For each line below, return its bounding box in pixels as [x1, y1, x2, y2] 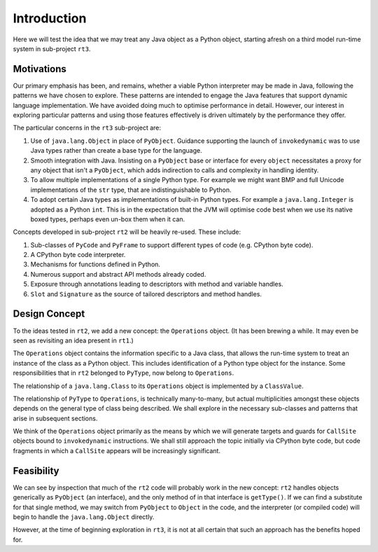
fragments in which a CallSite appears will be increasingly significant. [13, 446, 220, 455]
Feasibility [13, 464, 59, 476]
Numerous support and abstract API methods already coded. [30, 270, 206, 278]
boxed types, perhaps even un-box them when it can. [30, 214, 185, 223]
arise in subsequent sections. [13, 414, 98, 422]
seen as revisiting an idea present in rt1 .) [13, 336, 134, 345]
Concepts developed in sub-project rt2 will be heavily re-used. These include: [13, 228, 241, 236]
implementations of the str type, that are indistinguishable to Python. [30, 186, 232, 194]
